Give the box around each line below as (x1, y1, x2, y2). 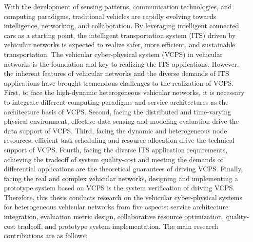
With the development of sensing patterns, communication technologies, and (4, 1, 232, 11)
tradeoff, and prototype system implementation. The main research (18, 221, 218, 231)
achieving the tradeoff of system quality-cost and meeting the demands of (4, 154, 223, 164)
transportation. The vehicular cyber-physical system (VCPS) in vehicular (4, 49, 223, 59)
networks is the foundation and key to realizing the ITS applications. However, (4, 58, 239, 69)
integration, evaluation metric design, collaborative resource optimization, (4, 211, 224, 222)
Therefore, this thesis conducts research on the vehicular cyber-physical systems (4, 192, 242, 202)
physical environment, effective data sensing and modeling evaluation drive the (4, 116, 239, 126)
